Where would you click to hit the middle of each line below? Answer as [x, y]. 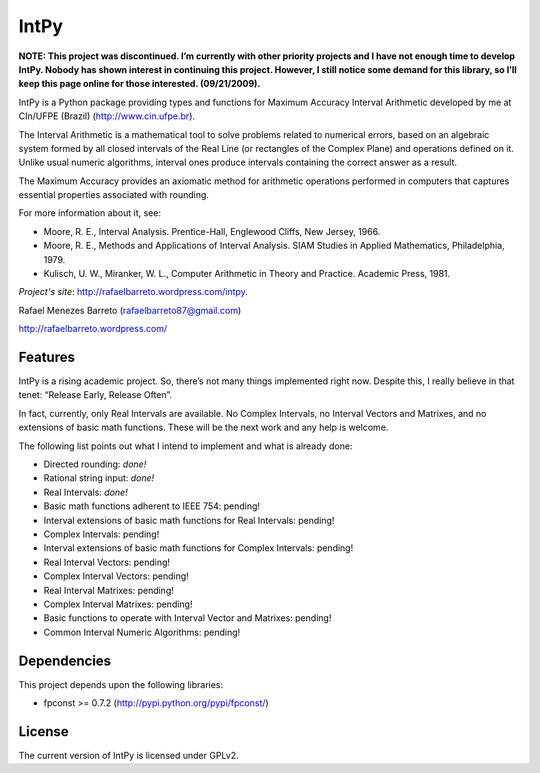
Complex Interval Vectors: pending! [116, 576]
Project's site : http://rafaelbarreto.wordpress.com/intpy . [133, 292]
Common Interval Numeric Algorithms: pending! [142, 632]
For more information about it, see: [90, 213]
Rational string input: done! [99, 478]
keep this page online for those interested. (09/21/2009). [139, 84]
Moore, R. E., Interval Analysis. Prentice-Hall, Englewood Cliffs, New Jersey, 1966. [212, 231]
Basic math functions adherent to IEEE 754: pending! [151, 506]
